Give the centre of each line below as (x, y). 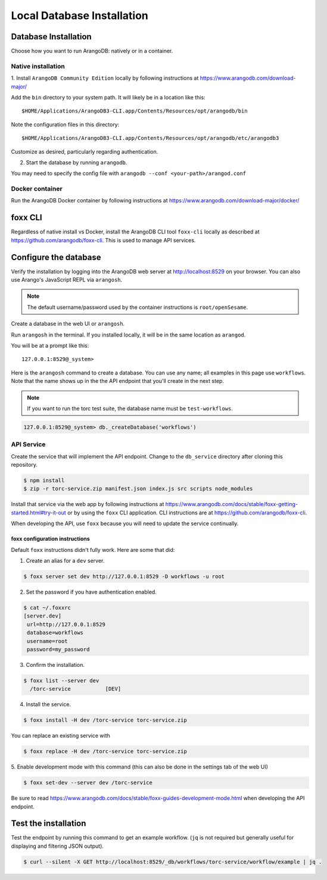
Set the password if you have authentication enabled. (91, 592)
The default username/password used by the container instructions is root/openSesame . (138, 307)
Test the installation (49, 824)
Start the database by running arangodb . (77, 162)
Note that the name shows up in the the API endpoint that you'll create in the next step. (118, 381)
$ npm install (44, 480)
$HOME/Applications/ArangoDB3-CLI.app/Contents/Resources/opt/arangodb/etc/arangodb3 (150, 138)
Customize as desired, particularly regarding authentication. (85, 151)
